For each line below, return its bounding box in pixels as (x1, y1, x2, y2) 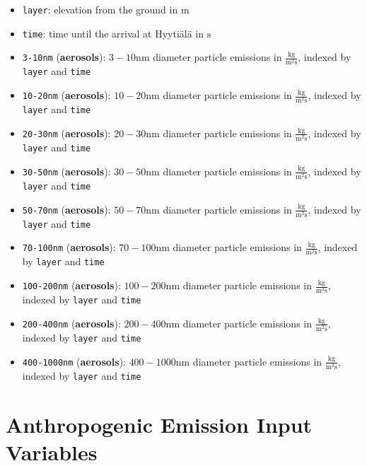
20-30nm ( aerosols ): (22, 125, 111, 140)
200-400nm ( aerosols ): (22, 315, 121, 330)
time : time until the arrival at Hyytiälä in (22, 25, 204, 40)
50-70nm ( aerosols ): (22, 202, 111, 216)
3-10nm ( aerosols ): (22, 49, 106, 64)
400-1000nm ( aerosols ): (22, 354, 126, 368)
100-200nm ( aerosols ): (22, 278, 121, 293)
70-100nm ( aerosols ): (22, 240, 116, 255)
